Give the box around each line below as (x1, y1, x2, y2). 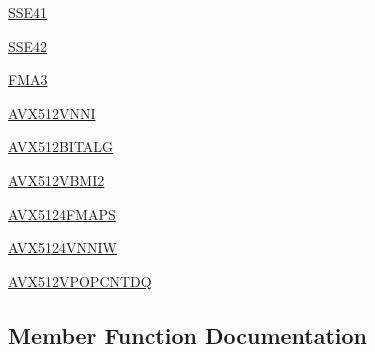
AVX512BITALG (8, 136, 114, 157)
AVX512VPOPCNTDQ (8, 270, 152, 291)
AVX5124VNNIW (8, 237, 117, 258)
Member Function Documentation (8, 319, 368, 350)
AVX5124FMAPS (8, 203, 116, 224)
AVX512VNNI (8, 102, 96, 123)
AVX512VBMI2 (8, 169, 105, 190)
